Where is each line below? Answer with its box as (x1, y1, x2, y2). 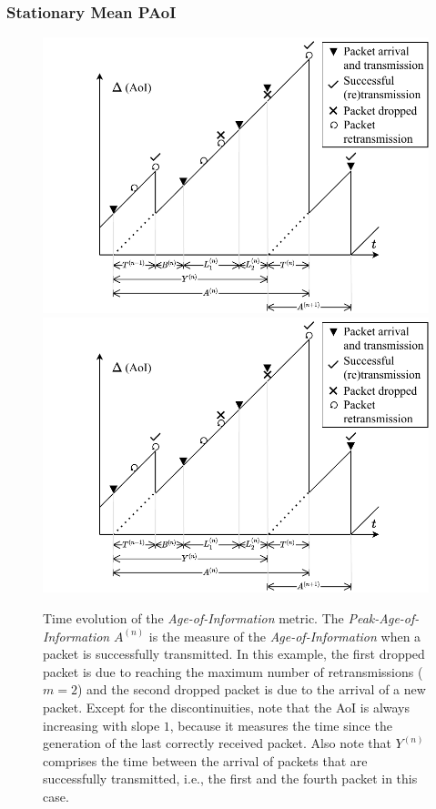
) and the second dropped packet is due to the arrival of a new (76, 680, 426, 699)
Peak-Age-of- (348, 608, 420, 627)
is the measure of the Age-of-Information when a (148, 626, 421, 645)
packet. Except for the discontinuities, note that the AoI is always (43, 697, 411, 716)
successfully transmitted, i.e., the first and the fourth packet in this (43, 769, 418, 788)
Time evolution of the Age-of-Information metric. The (43, 608, 344, 627)
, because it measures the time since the (169, 715, 392, 734)
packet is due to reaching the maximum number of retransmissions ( (43, 662, 423, 681)
